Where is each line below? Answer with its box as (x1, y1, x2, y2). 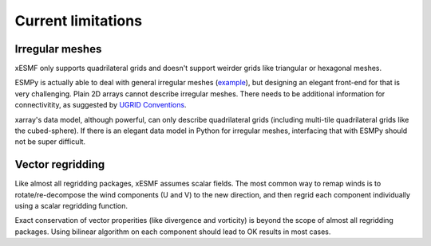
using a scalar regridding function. (14, 201, 128, 211)
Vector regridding (14, 158, 105, 171)
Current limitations (14, 12, 143, 29)
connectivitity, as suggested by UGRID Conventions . (14, 100, 187, 110)
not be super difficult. (14, 137, 86, 146)
